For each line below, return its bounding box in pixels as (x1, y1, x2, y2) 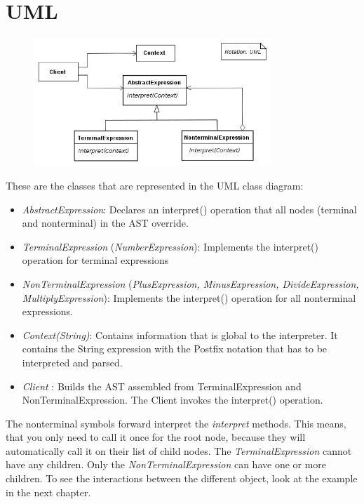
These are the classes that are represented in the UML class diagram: (6, 178, 304, 192)
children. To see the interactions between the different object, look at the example (6, 471, 358, 486)
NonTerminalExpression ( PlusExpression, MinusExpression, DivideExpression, (22, 276, 359, 291)
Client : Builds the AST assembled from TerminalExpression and (22, 378, 302, 393)
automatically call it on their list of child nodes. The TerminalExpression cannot (6, 443, 352, 458)
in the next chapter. (6, 484, 91, 499)
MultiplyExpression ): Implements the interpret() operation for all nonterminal (22, 290, 356, 305)
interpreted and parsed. (22, 354, 123, 369)
